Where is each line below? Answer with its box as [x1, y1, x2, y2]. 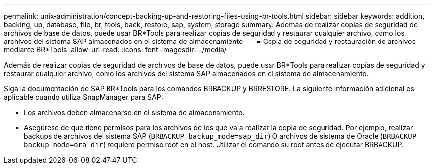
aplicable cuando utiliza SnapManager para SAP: [4, 93, 163, 101]
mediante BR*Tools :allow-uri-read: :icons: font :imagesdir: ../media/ [4, 45, 227, 54]
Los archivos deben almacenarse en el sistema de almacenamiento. [24, 108, 245, 117]
